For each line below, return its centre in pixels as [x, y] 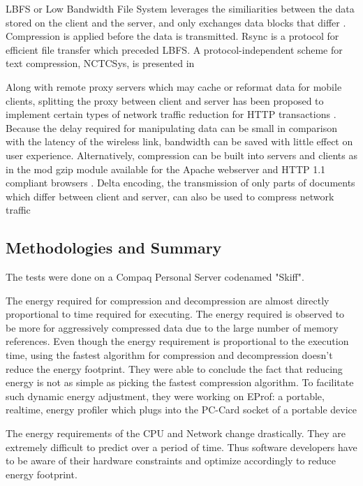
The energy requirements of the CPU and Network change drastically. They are [176, 433]
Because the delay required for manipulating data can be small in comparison [172, 127]
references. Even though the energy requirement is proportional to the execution [177, 341]
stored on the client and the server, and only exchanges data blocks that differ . [176, 22]
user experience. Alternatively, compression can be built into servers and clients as [181, 155]
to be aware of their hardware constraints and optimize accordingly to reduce [171, 461]
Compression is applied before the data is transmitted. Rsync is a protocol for [172, 36]
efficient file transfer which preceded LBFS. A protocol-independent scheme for [174, 49]
